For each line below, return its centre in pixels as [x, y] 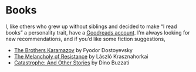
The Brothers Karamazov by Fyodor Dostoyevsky [73, 50]
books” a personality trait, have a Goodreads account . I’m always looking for [98, 32]
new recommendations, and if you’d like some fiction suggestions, [85, 39]
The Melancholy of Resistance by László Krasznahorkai [81, 56]
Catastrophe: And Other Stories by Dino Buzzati [72, 63]
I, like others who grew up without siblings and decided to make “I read [91, 26]
